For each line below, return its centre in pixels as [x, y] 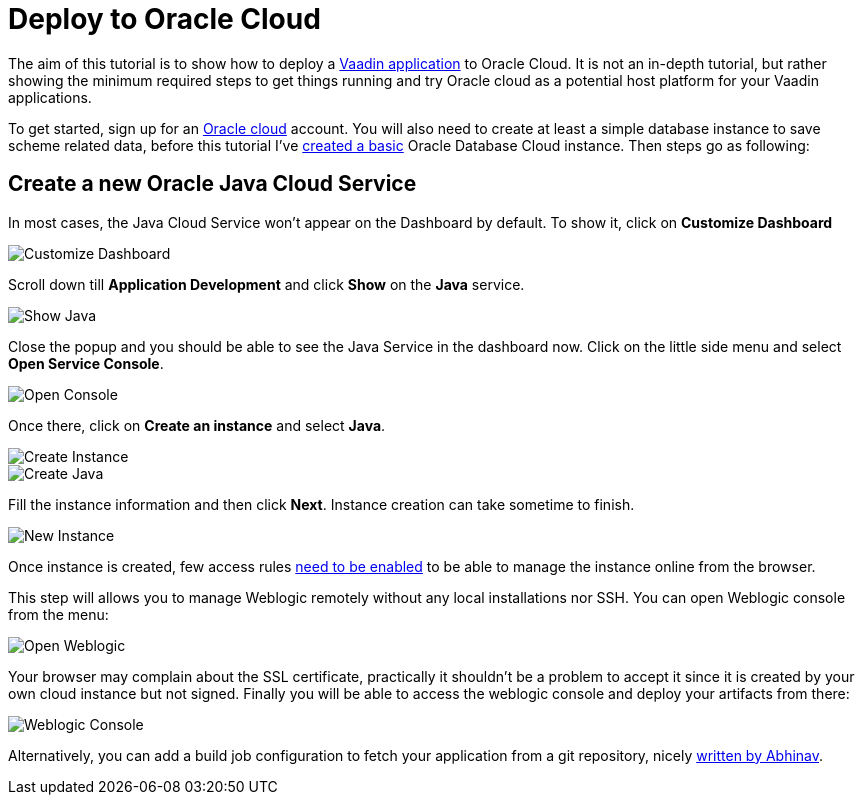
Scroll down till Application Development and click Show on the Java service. [266, 284]
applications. [50, 97]
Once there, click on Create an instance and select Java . [197, 425]
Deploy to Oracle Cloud [164, 19]
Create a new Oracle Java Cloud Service [212, 184]
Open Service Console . [86, 363]
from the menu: [58, 614]
